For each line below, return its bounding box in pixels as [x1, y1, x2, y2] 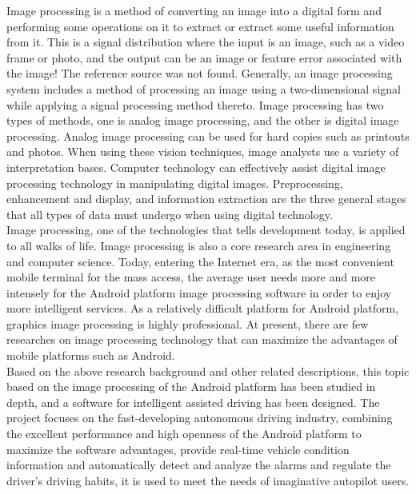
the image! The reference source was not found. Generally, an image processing [6, 65, 393, 82]
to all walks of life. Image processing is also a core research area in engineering [6, 237, 391, 253]
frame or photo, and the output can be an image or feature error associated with [6, 49, 402, 66]
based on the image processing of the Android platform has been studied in [6, 378, 376, 395]
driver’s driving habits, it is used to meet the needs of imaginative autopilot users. [6, 472, 410, 488]
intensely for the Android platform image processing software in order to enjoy [6, 284, 392, 301]
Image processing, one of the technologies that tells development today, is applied [6, 221, 406, 238]
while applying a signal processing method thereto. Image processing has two [6, 96, 384, 113]
